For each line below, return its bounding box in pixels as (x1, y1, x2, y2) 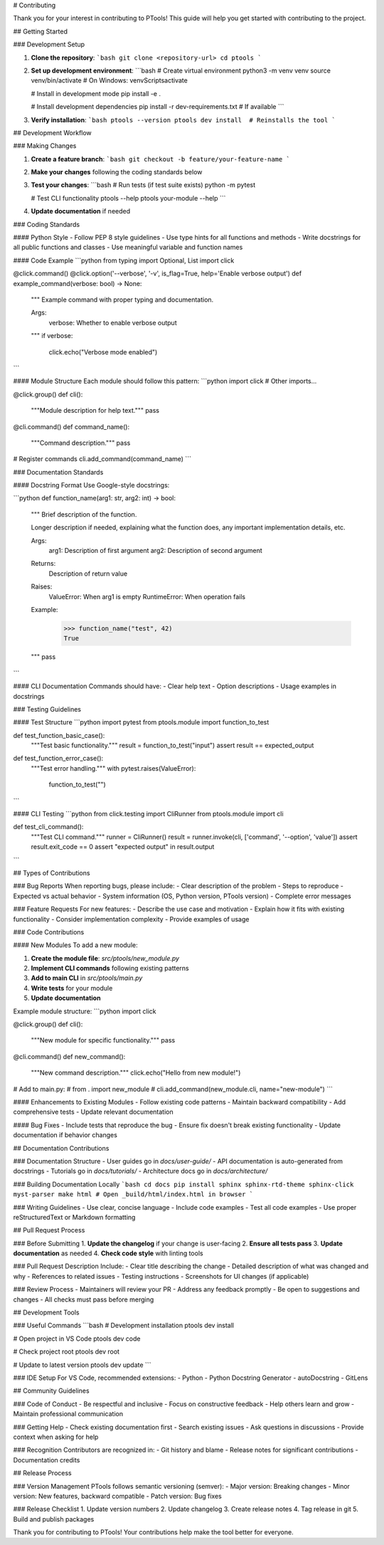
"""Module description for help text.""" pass (31, 406, 160, 415)
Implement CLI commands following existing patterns (31, 964, 189, 973)
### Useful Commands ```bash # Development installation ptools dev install (13, 1321, 235, 1330)
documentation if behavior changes (13, 1131, 117, 1139)
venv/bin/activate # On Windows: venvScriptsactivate (31, 76, 188, 85)
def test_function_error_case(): (13, 754, 104, 763)
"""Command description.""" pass (31, 438, 131, 447)
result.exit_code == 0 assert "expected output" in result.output (31, 843, 215, 851)
